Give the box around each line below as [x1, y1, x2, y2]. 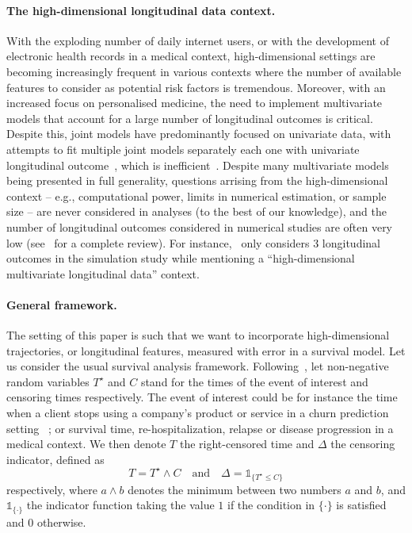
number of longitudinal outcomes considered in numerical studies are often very [6, 218, 393, 235]
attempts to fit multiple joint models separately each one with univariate [6, 140, 360, 157]
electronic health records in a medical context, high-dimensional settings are [6, 48, 376, 64]
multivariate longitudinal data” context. [6, 265, 200, 282]
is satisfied [336, 497, 387, 513]
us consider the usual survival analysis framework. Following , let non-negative [6, 358, 389, 374]
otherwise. [36, 513, 86, 530]
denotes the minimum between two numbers [128, 481, 341, 497]
